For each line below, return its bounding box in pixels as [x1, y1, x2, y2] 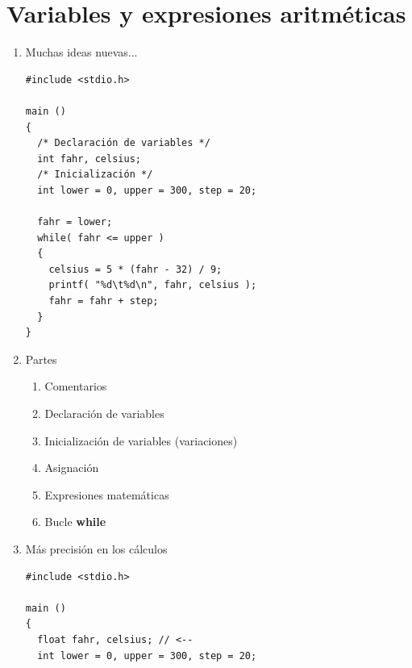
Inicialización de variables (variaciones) [44, 432, 238, 449]
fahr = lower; [37, 216, 113, 228]
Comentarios [44, 378, 107, 395]
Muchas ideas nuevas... [25, 44, 138, 61]
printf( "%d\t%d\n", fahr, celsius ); [48, 279, 257, 291]
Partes [25, 350, 57, 367]
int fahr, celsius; [37, 152, 141, 165]
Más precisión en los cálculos [25, 540, 168, 557]
